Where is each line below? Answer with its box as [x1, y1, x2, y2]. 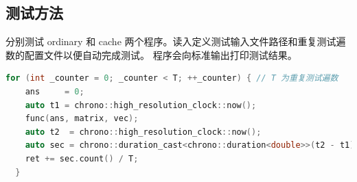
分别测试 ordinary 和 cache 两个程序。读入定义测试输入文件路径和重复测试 [5, 34, 336, 49]
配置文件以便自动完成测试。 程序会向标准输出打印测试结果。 [24, 47, 297, 62]
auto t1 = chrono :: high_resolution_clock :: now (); [25, 100, 257, 110]
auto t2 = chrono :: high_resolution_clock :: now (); [25, 127, 262, 137]
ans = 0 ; [25, 86, 84, 96]
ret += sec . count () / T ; [25, 153, 139, 164]
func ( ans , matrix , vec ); [25, 114, 139, 124]
